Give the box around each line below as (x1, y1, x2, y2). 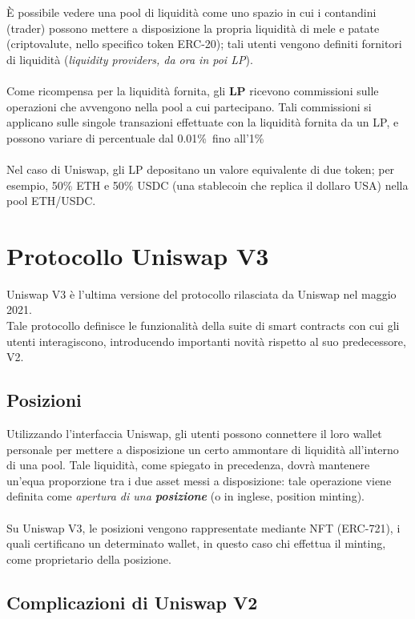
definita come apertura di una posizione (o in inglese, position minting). (6, 488, 365, 504)
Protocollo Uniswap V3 (6, 239, 269, 271)
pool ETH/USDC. (6, 192, 96, 209)
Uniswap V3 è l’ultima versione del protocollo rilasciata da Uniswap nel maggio (6, 285, 397, 302)
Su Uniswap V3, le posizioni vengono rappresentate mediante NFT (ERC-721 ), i (6, 519, 401, 536)
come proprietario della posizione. (6, 550, 171, 567)
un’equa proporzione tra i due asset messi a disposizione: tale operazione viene (6, 472, 392, 488)
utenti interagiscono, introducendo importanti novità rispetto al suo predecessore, (6, 332, 406, 349)
